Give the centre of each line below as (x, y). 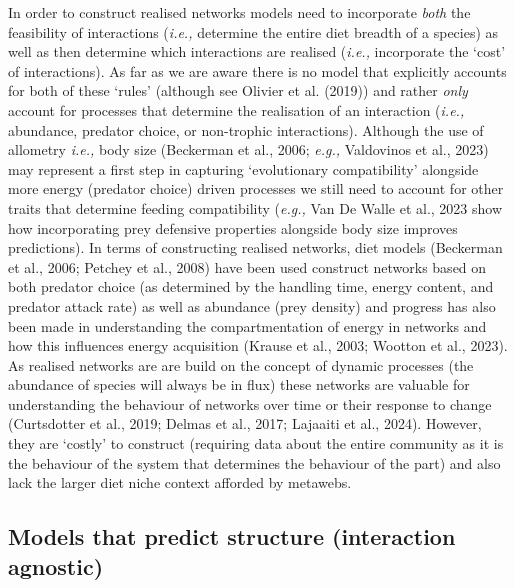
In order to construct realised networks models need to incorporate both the (239, 12)
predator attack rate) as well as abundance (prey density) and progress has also (252, 305)
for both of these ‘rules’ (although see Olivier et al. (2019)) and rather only (238, 90)
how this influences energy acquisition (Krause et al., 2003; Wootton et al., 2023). (258, 345)
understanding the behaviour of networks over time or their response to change (250, 403)
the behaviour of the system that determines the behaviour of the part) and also (254, 462)
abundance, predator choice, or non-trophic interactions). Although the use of (246, 129)
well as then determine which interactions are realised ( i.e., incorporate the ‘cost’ (257, 51)
